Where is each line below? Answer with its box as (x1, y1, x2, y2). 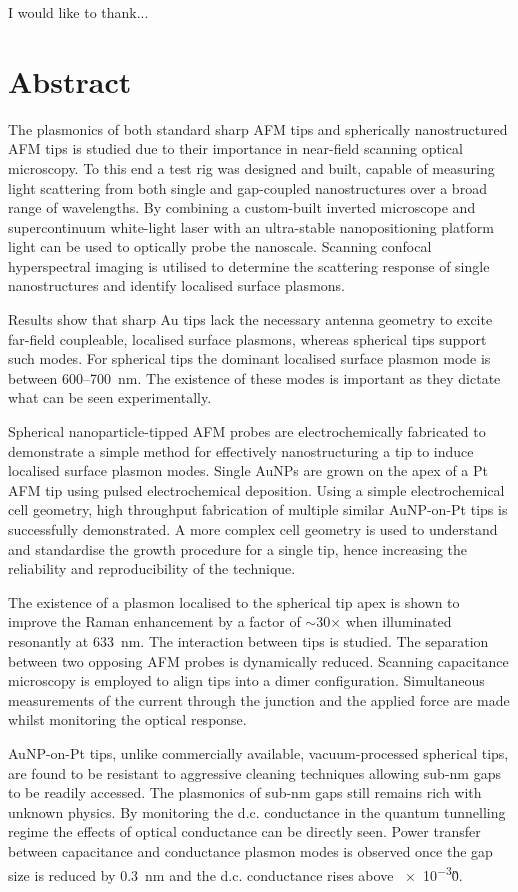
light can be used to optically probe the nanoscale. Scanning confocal (8, 236, 432, 257)
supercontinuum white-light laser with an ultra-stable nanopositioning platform (8, 216, 494, 237)
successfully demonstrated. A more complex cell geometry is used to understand (8, 519, 498, 539)
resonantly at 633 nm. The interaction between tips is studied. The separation (8, 630, 489, 651)
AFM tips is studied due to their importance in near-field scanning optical (8, 138, 463, 159)
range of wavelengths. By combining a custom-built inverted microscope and (8, 197, 476, 218)
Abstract (8, 60, 132, 101)
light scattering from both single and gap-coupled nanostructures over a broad (8, 177, 487, 198)
